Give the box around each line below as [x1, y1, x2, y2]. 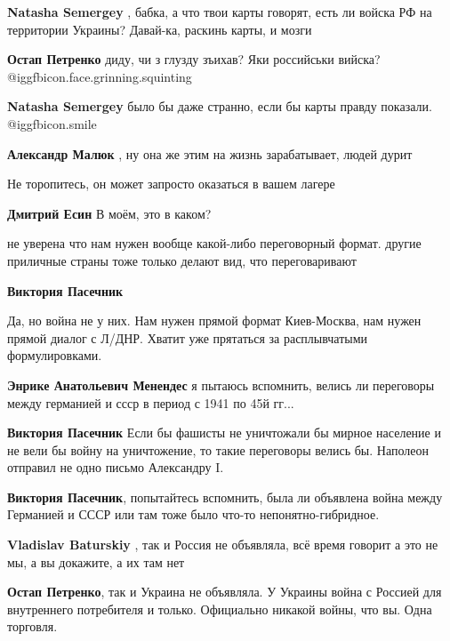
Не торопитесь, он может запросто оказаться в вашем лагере [7, 174, 335, 193]
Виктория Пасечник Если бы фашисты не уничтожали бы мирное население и [7, 423, 441, 442]
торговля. [7, 617, 58, 636]
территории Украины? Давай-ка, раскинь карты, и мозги [7, 20, 312, 38]
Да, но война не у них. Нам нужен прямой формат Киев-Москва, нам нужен [7, 311, 422, 330]
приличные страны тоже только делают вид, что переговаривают [7, 251, 357, 269]
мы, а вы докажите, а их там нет [7, 552, 185, 571]
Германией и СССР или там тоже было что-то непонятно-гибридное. [7, 505, 380, 524]
